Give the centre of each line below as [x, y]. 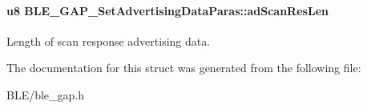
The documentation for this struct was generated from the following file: [184, 68]
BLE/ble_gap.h [46, 94]
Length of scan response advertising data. [109, 40]
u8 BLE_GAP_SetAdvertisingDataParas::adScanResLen [167, 10]
